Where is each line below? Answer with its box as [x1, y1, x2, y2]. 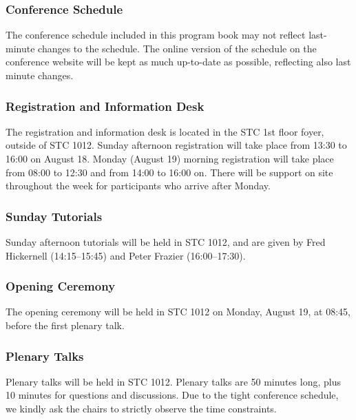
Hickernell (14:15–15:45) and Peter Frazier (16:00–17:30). [6, 248, 246, 262]
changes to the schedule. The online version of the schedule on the [38, 41, 317, 55]
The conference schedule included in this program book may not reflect [6, 28, 306, 42]
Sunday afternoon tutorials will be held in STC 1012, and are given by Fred [6, 235, 326, 249]
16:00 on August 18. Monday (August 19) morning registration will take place [6, 151, 334, 165]
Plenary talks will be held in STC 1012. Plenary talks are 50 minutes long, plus [6, 374, 341, 388]
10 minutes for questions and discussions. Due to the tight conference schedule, [6, 388, 339, 402]
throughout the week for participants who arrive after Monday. [6, 178, 271, 193]
